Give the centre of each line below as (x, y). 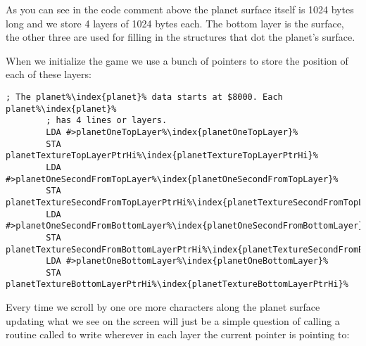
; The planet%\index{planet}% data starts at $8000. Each (144, 97)
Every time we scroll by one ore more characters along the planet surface (163, 307)
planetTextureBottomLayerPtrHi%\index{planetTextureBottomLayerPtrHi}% (177, 284)
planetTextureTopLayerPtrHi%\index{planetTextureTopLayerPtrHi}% (162, 156)
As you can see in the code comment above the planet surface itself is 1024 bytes (180, 9)
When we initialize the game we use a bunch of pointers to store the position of (177, 60)
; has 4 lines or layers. (107, 121)
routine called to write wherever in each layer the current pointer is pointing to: (178, 334)
